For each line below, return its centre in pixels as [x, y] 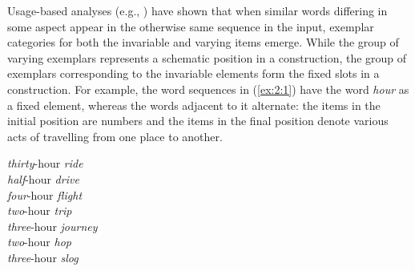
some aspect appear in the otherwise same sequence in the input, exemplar [191, 26]
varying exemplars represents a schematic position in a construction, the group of [207, 57]
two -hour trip [40, 210]
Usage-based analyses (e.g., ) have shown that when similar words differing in [197, 10]
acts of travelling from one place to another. [115, 136]
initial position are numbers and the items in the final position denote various [198, 121]
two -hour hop [39, 242]
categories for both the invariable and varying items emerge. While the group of [203, 42]
